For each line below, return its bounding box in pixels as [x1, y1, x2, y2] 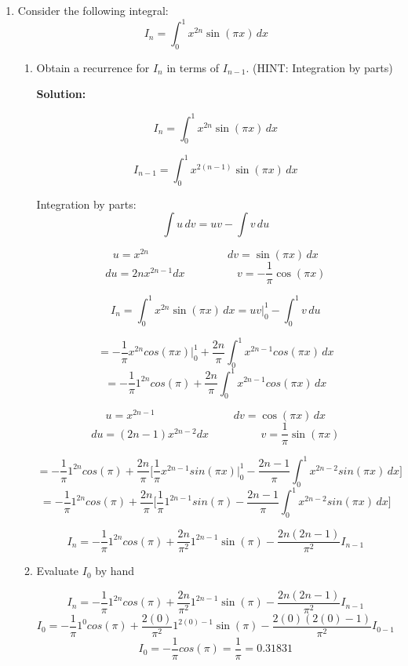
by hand [95, 562, 135, 579]
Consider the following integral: [17, 2, 169, 18]
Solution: [36, 86, 86, 102]
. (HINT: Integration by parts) [246, 59, 393, 75]
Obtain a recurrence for [36, 59, 150, 75]
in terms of [166, 59, 220, 75]
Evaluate [36, 562, 79, 579]
